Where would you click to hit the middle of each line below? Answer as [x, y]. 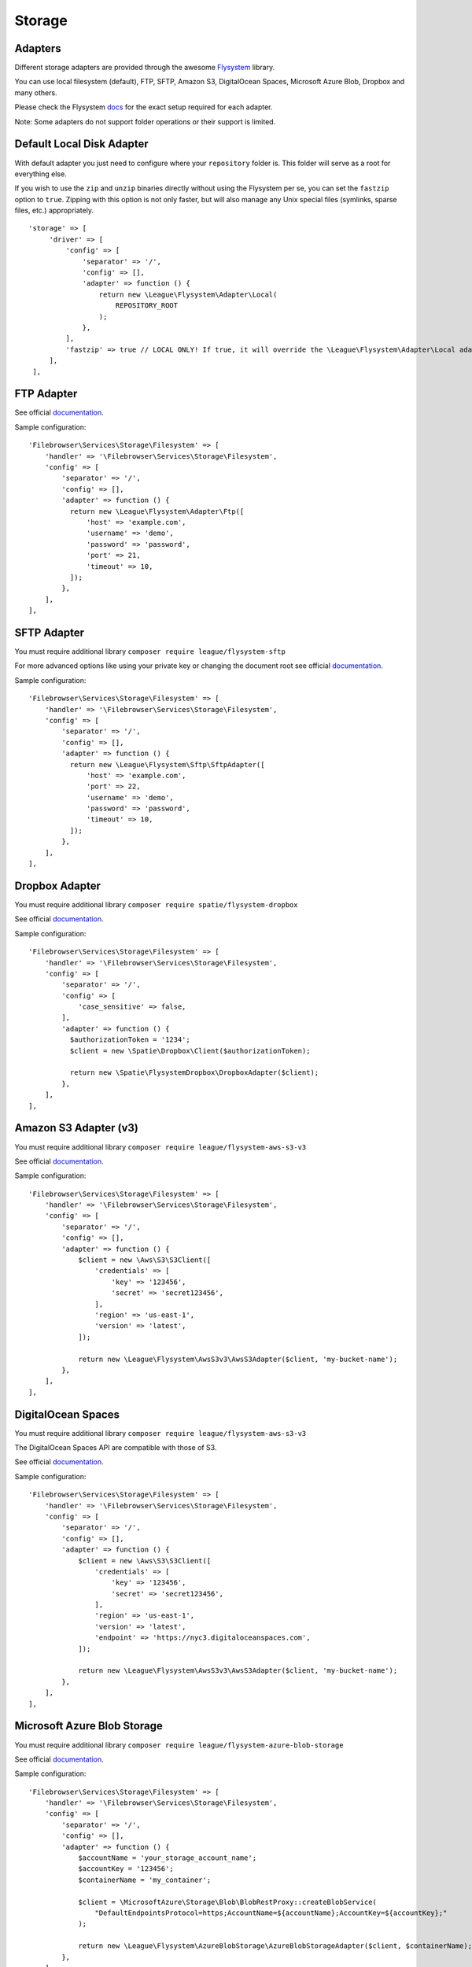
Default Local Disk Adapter [81, 144]
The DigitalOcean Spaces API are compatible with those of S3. [116, 1447]
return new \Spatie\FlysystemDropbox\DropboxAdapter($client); [194, 1073]
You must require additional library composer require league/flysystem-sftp [150, 651]
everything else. [41, 174]
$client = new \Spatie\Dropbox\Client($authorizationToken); [190, 1051]
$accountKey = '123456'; [126, 1869]
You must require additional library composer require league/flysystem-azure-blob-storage [179, 1745]
